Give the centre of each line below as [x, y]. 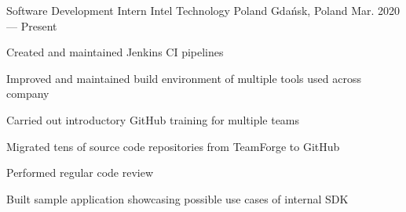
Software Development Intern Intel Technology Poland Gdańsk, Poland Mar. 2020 [203, 10]
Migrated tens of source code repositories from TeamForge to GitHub [173, 146]
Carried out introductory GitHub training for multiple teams [153, 119]
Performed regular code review [80, 172]
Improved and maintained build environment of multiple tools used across [184, 78]
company [28, 93]
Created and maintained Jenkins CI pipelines [115, 52]
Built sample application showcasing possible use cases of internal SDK [177, 198]
